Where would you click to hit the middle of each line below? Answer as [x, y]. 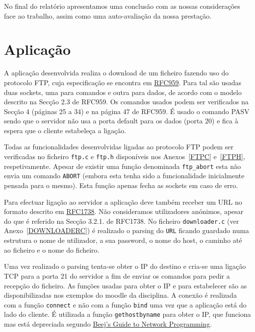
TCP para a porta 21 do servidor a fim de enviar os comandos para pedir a [117, 275]
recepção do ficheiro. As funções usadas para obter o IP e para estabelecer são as [126, 285]
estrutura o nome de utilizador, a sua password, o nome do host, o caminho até [123, 240]
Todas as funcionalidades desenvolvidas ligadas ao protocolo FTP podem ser [119, 147]
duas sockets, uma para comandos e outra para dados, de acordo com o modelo [123, 92]
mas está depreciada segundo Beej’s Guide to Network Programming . [108, 324]
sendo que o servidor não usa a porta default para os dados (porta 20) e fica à [121, 121]
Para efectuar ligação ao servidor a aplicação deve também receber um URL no [123, 202]
